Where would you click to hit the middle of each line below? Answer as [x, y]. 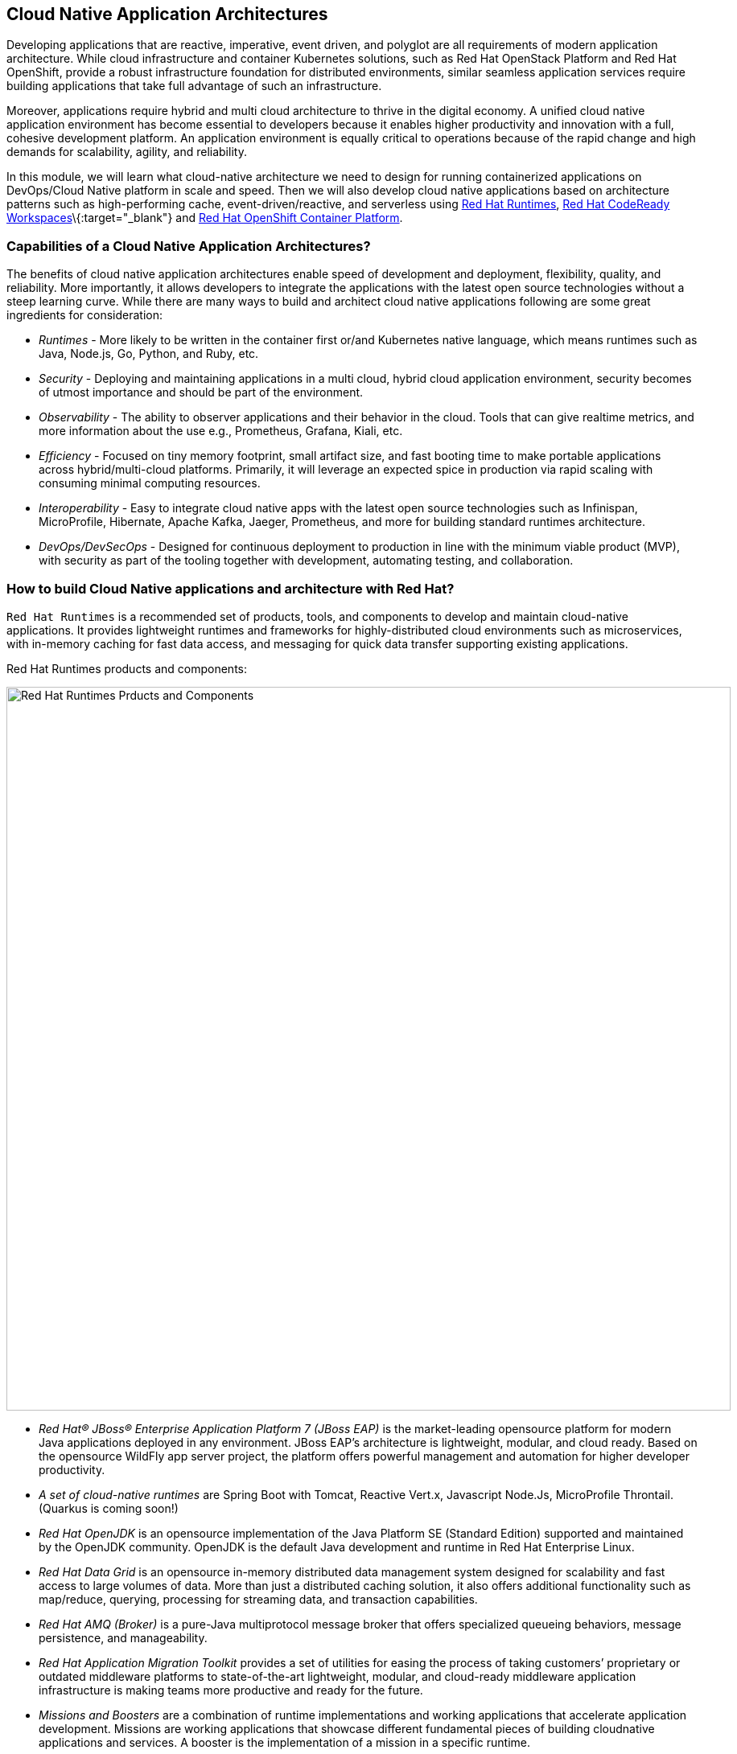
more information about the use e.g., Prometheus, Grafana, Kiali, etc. [221, 431]
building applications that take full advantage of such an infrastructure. [194, 86]
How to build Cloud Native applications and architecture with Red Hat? [231, 588]
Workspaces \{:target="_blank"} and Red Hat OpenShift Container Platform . [205, 218]
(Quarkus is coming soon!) [109, 1508]
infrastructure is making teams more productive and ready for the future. [231, 1690]
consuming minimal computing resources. [150, 483]
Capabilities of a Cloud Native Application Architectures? [189, 246]
